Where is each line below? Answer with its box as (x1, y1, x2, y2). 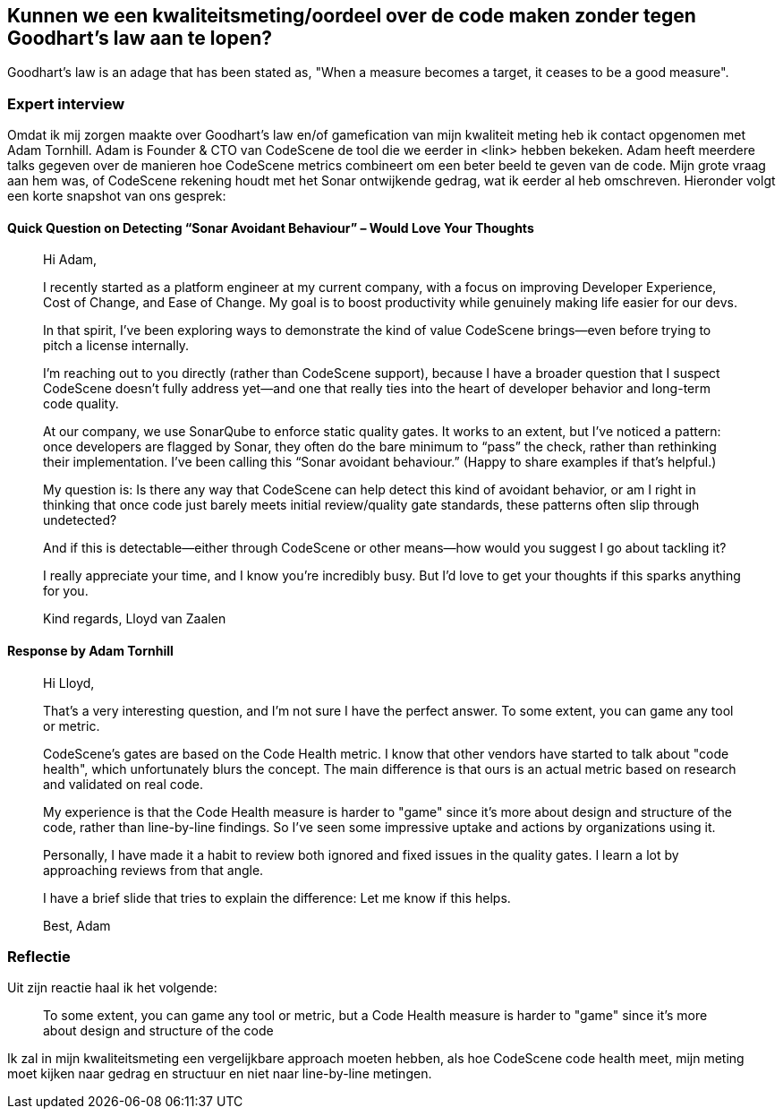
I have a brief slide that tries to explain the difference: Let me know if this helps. (43, 889, 511, 906)
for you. (43, 583, 89, 599)
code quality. (43, 396, 119, 412)
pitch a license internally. (43, 338, 190, 354)
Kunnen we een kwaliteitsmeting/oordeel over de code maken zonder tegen (7, 4, 696, 27)
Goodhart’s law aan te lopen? (7, 27, 272, 49)
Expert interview (7, 94, 125, 113)
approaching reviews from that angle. (43, 862, 264, 878)
